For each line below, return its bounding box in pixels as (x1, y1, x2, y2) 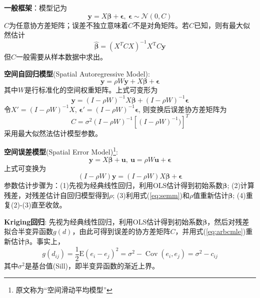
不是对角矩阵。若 (133, 19, 189, 30)
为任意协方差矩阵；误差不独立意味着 (9, 19, 128, 30)
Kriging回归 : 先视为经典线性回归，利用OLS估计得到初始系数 (4, 216, 203, 226)
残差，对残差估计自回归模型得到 (4, 189, 109, 200)
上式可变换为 (4, 162, 46, 173)
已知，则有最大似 (194, 19, 250, 30)
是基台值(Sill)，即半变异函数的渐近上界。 (24, 260, 159, 270)
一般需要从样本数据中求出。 (16, 51, 107, 62)
